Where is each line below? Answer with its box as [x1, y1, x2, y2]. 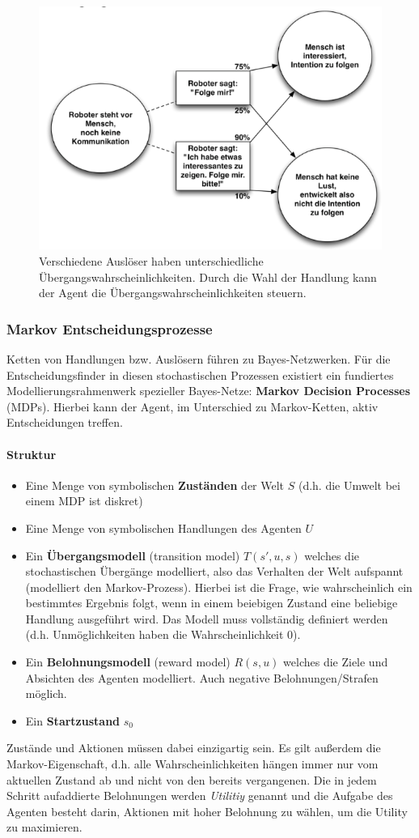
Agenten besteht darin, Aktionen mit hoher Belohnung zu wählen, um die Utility [6, 802, 408, 819]
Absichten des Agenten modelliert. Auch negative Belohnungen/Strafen [25, 669, 379, 686]
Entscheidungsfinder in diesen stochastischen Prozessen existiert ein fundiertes [6, 366, 394, 383]
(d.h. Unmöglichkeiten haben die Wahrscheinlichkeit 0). [25, 626, 301, 643]
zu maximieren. [6, 819, 83, 836]
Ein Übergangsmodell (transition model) [25, 547, 240, 564]
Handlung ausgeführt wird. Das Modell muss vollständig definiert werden [25, 610, 388, 627]
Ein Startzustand [25, 712, 121, 729]
